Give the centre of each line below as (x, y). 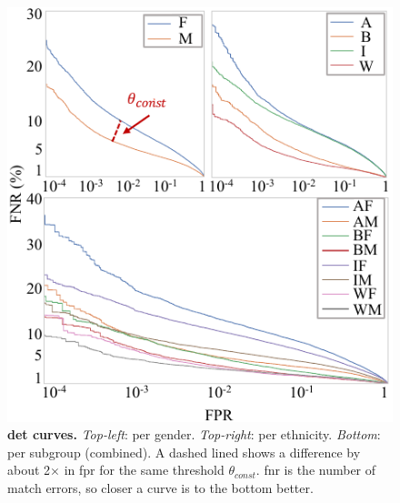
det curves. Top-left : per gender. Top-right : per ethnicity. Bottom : (194, 434)
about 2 (29, 470)
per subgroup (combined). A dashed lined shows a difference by (184, 452)
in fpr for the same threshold (144, 470)
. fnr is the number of (316, 470)
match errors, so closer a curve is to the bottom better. (160, 487)
